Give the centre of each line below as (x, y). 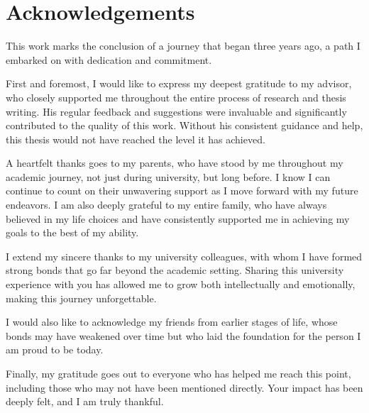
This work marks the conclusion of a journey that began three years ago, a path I (183, 46)
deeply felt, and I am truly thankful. (85, 401)
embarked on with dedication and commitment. (109, 59)
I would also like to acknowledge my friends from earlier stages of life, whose (172, 322)
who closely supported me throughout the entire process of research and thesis (176, 97)
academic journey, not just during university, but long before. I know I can (168, 176)
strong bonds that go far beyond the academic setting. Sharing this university (175, 270)
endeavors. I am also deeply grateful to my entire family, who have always (166, 205)
